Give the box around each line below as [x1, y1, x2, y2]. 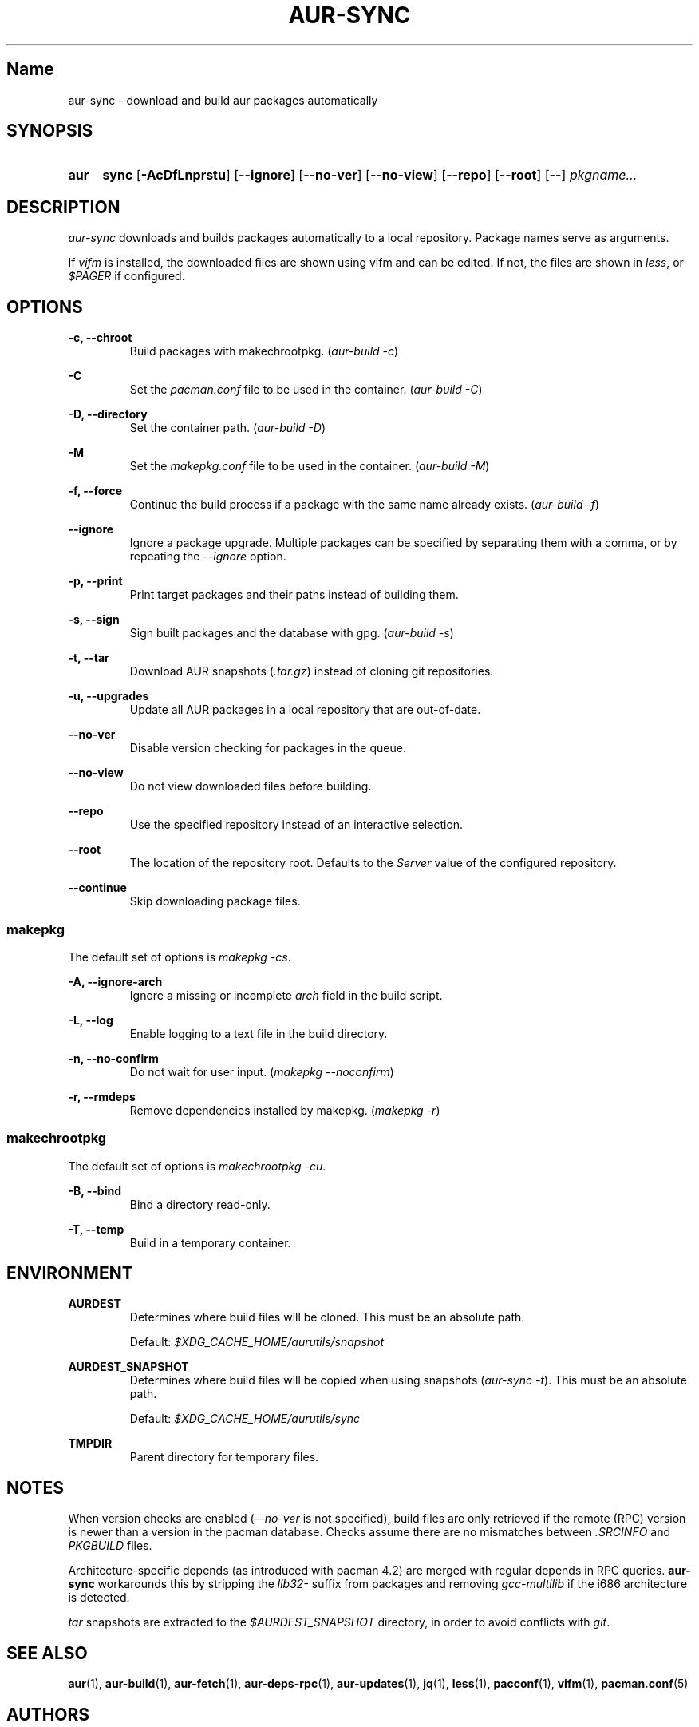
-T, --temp [68, 1222, 124, 1236]
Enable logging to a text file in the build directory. [129, 1026, 388, 1040]
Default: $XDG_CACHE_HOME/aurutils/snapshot [129, 1335, 385, 1349]
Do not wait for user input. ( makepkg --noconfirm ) [129, 1064, 394, 1079]
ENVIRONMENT [6, 1263, 133, 1284]
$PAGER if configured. [68, 269, 185, 283]
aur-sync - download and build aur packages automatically [68, 93, 378, 107]
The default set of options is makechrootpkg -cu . [68, 1159, 326, 1173]
